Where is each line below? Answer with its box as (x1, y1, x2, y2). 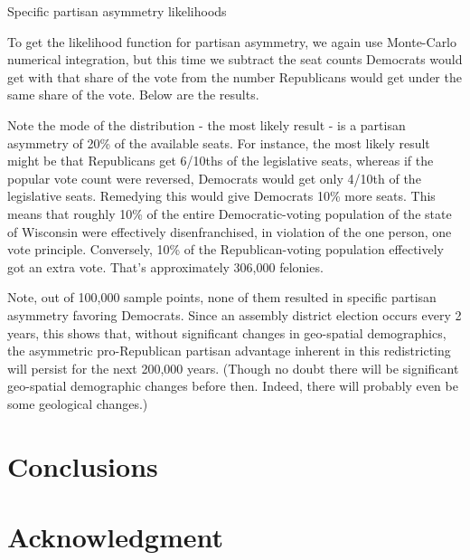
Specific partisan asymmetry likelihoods (7, 2, 227, 20)
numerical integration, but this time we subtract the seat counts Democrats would (7, 50, 463, 69)
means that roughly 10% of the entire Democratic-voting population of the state (7, 204, 452, 223)
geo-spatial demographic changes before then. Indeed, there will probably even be (7, 376, 458, 395)
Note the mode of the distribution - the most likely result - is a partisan (7, 115, 406, 134)
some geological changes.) (7, 394, 148, 413)
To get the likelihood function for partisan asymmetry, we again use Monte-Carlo (7, 32, 457, 51)
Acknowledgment (7, 518, 223, 555)
